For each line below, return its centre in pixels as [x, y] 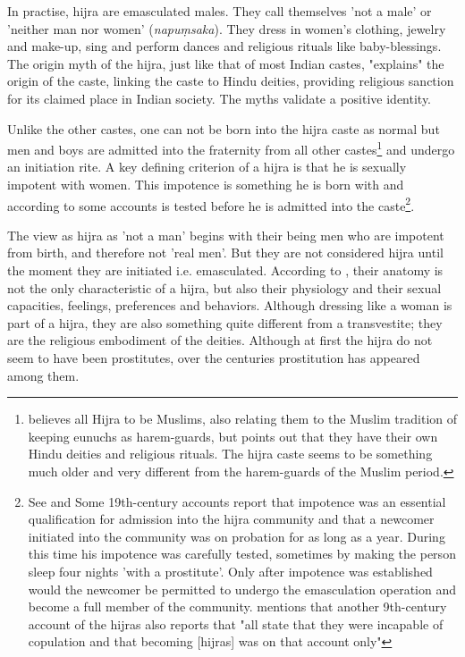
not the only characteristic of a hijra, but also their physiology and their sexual [224, 287]
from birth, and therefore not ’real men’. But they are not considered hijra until [225, 253]
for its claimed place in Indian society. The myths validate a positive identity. [220, 98]
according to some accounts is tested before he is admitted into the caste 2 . [211, 204]
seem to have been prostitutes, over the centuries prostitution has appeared [214, 358]
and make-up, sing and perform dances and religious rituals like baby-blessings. [224, 46]
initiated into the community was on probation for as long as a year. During [237, 536]
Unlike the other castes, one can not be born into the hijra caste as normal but [224, 128]
